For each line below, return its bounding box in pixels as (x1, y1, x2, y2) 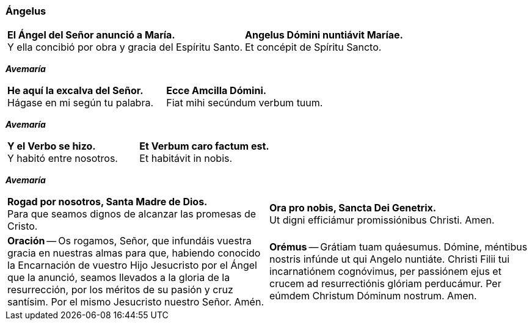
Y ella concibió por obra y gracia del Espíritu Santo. (7, 41, 242, 54)
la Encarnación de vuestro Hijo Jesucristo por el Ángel (7, 259, 257, 272)
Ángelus (5, 5, 46, 17)
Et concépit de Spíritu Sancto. (244, 41, 382, 54)
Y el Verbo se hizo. (7, 140, 96, 153)
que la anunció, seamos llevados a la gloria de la (7, 271, 230, 284)
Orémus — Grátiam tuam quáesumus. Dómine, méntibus (269, 241, 528, 254)
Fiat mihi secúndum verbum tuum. (166, 97, 323, 109)
